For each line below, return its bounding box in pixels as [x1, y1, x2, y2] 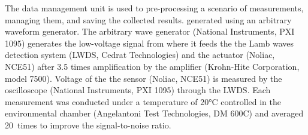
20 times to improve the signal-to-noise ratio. [5, 118, 171, 131]
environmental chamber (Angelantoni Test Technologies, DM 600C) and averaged [5, 107, 304, 119]
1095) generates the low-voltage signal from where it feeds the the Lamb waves [5, 36, 294, 49]
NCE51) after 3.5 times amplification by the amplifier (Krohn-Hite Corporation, [5, 60, 300, 72]
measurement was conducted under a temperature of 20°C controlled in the [5, 95, 281, 108]
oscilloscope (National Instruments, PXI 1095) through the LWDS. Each [5, 84, 271, 96]
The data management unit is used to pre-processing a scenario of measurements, [5, 2, 304, 14]
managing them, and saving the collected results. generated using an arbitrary [5, 13, 292, 26]
